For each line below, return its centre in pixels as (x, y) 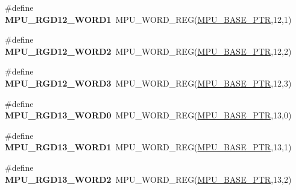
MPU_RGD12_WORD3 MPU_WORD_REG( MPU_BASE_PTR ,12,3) (148, 83)
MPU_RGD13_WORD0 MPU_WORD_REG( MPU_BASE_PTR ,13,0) (148, 115)
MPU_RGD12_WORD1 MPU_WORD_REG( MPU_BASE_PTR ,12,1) (148, 19)
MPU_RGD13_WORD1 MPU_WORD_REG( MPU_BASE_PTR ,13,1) (148, 147)
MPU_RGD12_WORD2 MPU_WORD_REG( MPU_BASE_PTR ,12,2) (148, 51)
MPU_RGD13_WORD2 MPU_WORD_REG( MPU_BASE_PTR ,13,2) (148, 179)
